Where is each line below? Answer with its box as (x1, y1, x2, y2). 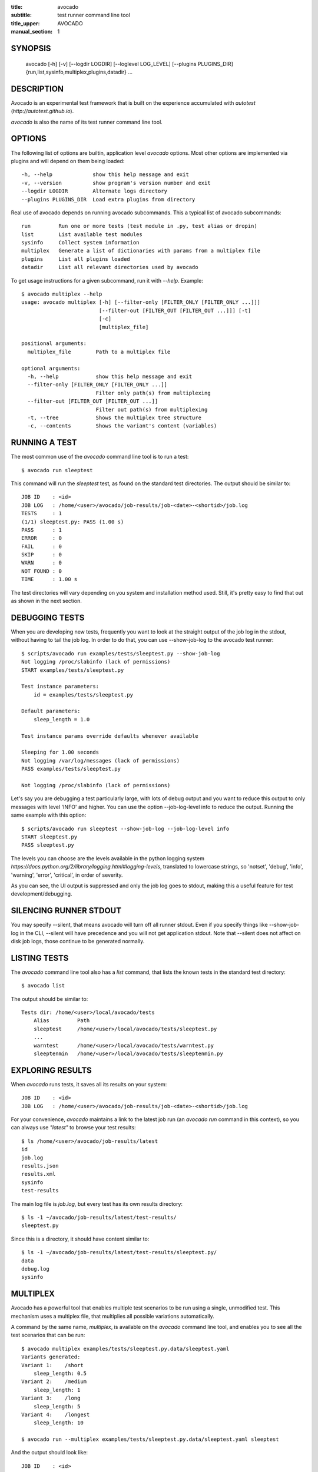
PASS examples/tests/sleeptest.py (21, 765, 121, 773)
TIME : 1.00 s (21, 576, 78, 583)
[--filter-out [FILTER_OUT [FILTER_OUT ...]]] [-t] (98, 307, 251, 314)
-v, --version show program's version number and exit (21, 180, 211, 186)
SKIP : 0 (21, 551, 62, 558)
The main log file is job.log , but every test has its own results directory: (11, 1200, 183, 1207)
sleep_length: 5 (33, 1403, 81, 1410)
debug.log (21, 1265, 49, 1272)
